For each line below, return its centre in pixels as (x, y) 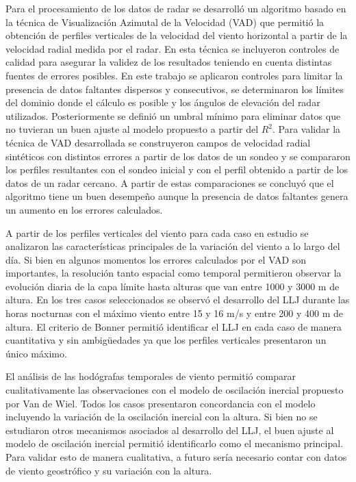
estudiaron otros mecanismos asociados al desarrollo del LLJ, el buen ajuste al (170, 430)
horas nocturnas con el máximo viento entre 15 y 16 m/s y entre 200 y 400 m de (175, 313)
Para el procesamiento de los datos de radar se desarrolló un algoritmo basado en (176, 8)
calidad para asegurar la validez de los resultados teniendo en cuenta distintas (169, 62)
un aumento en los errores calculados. (84, 209)
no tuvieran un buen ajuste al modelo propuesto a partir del (132, 129)
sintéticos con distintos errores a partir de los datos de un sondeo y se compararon (178, 156)
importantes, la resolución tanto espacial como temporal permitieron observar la (174, 273)
